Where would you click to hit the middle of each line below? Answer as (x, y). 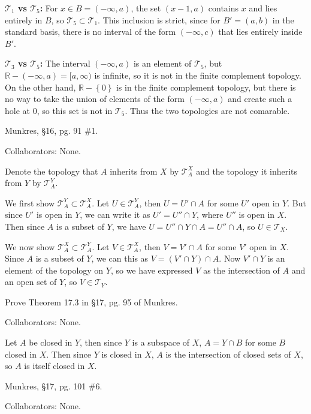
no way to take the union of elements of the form (95, 99)
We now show (30, 246)
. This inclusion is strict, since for (159, 19)
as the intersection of (241, 270)
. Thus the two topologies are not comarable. (207, 110)
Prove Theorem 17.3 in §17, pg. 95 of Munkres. (91, 301)
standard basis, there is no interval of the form (90, 31)
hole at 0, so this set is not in (59, 110)
